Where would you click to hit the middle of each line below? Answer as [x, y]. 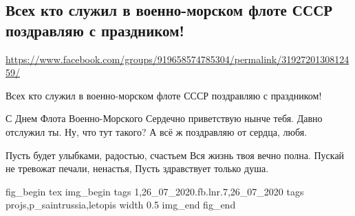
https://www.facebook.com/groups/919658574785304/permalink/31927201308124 [177, 59]
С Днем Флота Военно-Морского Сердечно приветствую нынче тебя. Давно [164, 118]
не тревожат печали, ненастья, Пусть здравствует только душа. [137, 168]
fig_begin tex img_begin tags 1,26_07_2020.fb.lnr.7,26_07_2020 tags [155, 191]
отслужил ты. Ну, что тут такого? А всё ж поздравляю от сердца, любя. [157, 131]
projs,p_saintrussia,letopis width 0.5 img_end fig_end [121, 205]
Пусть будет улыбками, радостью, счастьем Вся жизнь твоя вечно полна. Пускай [175, 155]
